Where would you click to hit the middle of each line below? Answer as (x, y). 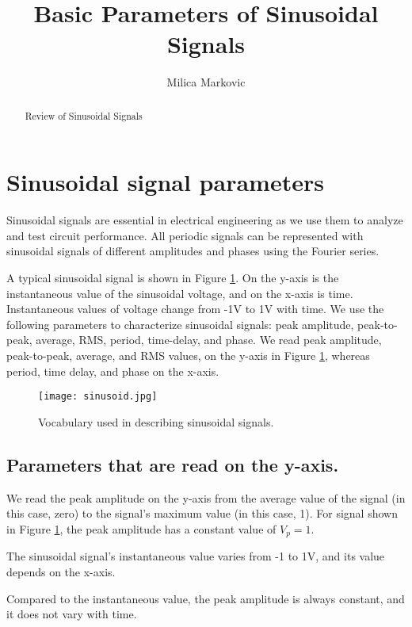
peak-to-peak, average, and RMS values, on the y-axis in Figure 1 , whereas (188, 356)
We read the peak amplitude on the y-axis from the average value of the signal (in (206, 497)
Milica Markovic (206, 82)
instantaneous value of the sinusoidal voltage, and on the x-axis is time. (180, 293)
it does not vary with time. (72, 614)
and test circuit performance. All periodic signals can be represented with (185, 235)
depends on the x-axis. (61, 571)
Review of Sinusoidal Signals (84, 115)
